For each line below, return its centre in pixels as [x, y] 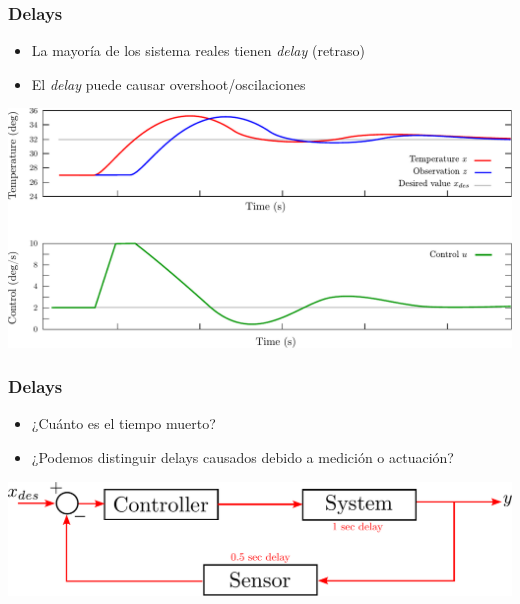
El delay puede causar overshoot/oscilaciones [168, 83]
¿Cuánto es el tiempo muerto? [123, 423]
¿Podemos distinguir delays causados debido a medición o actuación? [242, 457]
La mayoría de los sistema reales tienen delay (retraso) [198, 50]
